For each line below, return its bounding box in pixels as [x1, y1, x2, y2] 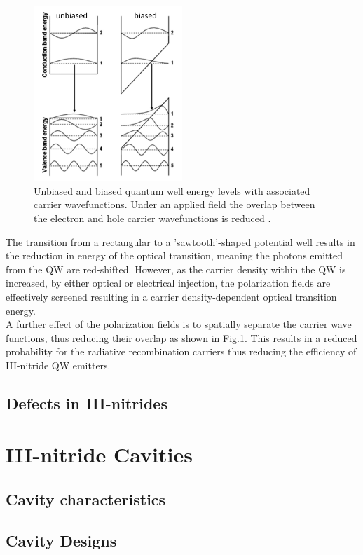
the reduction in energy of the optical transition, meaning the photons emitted [6, 248, 343, 263]
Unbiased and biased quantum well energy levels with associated [34, 183, 310, 198]
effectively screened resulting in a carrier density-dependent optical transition [6, 289, 337, 303]
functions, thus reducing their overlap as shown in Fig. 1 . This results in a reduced [6, 330, 357, 345]
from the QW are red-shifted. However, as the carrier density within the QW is [6, 261, 346, 276]
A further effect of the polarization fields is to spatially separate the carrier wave [6, 317, 352, 331]
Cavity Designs [6, 529, 117, 551]
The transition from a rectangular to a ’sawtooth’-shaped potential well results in [6, 234, 355, 249]
